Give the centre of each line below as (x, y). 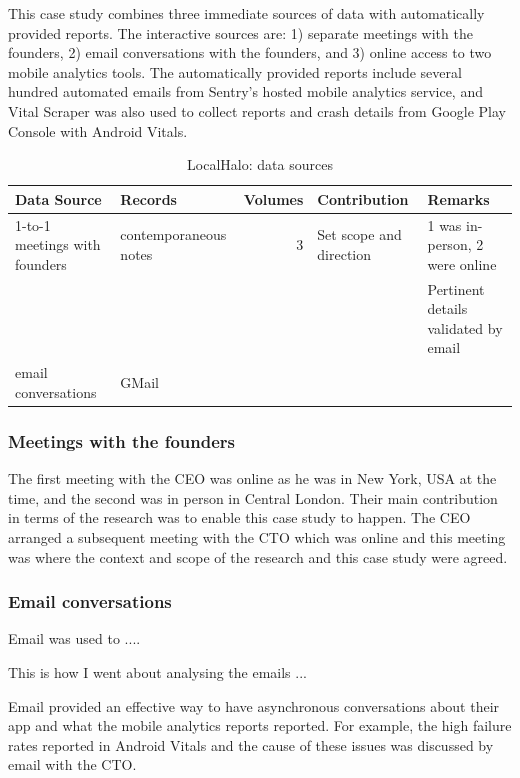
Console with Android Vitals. (98, 130)
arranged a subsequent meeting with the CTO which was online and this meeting (257, 536)
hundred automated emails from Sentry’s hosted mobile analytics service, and (245, 91)
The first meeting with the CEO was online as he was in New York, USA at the (252, 478)
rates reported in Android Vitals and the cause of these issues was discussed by (251, 744)
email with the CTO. (72, 764)
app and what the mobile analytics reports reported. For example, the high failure (260, 725)
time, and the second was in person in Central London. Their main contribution (253, 497)
